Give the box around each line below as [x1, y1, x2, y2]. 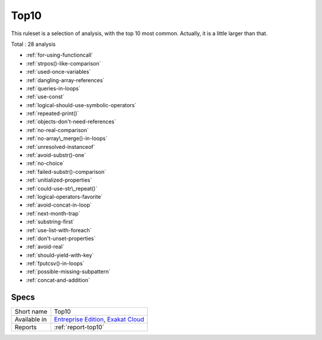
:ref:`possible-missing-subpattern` [26, 268, 111, 275]
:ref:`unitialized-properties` [26, 176, 92, 184]
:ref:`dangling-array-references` [26, 76, 105, 83]
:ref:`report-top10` [54, 323, 104, 331]
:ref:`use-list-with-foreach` [26, 226, 92, 233]
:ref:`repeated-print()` [26, 110, 79, 117]
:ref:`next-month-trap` [26, 210, 80, 217]
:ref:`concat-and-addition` [26, 276, 91, 283]
